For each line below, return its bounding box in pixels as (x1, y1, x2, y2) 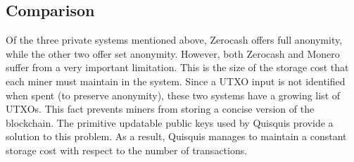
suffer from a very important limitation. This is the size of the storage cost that (6, 60, 349, 75)
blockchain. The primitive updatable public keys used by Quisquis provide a (6, 115, 334, 130)
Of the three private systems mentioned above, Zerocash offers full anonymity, (6, 32, 343, 47)
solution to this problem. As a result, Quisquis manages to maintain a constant (6, 129, 347, 144)
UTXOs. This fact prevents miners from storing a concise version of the (6, 101, 315, 116)
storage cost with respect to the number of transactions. (6, 142, 248, 157)
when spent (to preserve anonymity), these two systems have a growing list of (6, 87, 341, 102)
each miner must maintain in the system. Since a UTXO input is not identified (6, 73, 346, 88)
